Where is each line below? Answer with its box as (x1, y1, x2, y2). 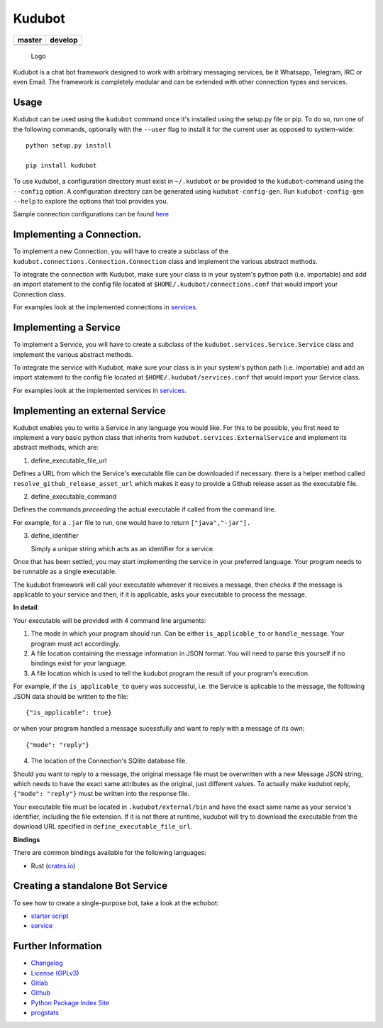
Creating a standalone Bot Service (13, 880, 168, 892)
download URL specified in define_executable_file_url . (13, 822, 193, 831)
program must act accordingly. (30, 639, 121, 648)
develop (50, 35, 78, 45)
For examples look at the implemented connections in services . (13, 303, 198, 311)
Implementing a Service (13, 321, 121, 333)
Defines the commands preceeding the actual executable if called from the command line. (13, 505, 277, 514)
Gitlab (30, 979, 49, 988)
